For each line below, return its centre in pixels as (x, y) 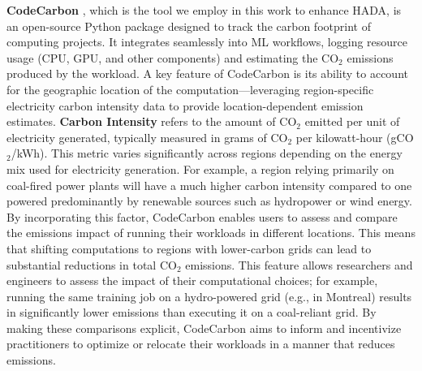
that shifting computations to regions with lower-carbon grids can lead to (189, 248)
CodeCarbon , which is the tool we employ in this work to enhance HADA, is (204, 10)
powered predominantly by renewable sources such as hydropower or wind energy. (209, 201)
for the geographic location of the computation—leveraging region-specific (190, 89)
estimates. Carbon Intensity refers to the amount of (141, 121)
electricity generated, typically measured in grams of (137, 137)
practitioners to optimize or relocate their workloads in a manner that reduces (201, 344)
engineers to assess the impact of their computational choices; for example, (192, 280)
